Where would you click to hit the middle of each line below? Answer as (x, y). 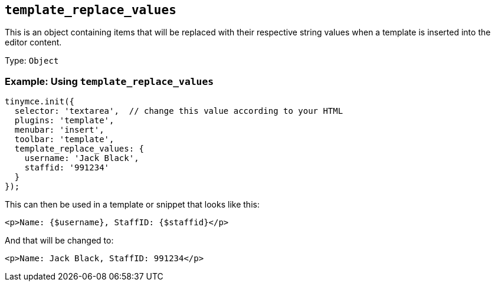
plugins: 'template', (64, 121)
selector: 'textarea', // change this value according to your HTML (179, 111)
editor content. (33, 42)
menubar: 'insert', (59, 130)
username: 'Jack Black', (82, 158)
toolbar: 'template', (64, 139)
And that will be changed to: (59, 241)
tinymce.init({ (40, 102)
